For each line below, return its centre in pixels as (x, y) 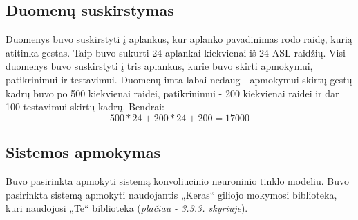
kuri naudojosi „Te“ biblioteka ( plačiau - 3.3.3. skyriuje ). (127, 208)
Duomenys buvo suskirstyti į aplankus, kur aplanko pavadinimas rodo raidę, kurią (179, 39)
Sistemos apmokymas (83, 152)
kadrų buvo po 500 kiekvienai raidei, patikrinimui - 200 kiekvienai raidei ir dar (172, 93)
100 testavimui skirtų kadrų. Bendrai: (85, 107)
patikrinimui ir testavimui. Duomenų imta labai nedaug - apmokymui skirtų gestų (179, 79)
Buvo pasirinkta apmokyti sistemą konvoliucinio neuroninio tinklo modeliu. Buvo (177, 180)
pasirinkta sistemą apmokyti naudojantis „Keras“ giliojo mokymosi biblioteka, (171, 194)
